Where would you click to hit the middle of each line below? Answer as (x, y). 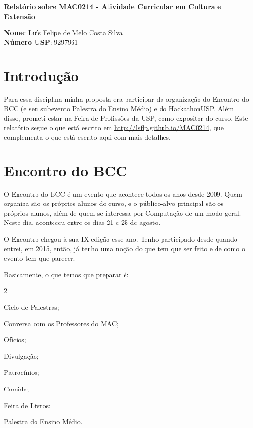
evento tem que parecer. (40, 258)
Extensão (19, 16)
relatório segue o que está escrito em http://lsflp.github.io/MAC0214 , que (114, 127)
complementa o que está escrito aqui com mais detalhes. (87, 137)
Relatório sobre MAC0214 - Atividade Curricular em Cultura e (113, 6)
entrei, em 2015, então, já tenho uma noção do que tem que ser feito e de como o (125, 248)
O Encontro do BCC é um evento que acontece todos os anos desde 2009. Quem (123, 194)
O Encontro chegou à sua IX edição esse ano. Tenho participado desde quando (121, 238)
